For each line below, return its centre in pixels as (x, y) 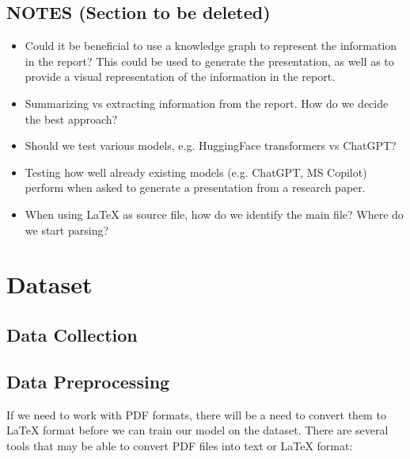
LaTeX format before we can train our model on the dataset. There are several (197, 430)
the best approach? (71, 119)
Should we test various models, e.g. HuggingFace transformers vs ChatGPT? (211, 145)
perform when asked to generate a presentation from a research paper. (195, 187)
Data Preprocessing (88, 381)
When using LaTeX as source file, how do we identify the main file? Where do (214, 214)
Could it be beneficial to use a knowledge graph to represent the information (211, 46)
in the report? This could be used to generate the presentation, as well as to (209, 61)
